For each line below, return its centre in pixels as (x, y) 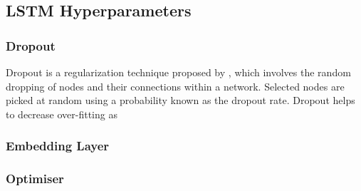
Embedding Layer (58, 146)
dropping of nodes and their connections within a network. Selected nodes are (175, 86)
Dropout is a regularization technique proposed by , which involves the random (178, 72)
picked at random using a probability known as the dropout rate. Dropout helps (180, 100)
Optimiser (35, 179)
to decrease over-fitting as (62, 114)
